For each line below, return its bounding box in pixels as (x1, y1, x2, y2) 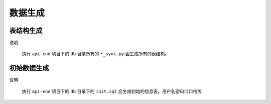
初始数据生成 (9, 64, 49, 72)
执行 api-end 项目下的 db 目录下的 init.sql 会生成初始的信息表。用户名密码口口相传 (22, 88, 202, 94)
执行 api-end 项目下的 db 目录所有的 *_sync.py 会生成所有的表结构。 (22, 51, 170, 57)
